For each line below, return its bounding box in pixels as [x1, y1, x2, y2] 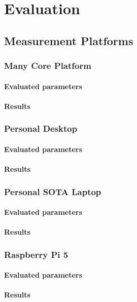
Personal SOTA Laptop [4, 185, 101, 198]
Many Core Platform [4, 59, 91, 72]
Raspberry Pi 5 [4, 248, 68, 260]
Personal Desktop [4, 122, 78, 135]
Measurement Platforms [4, 32, 133, 48]
